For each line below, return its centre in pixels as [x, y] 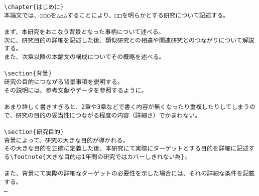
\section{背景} [28, 74]
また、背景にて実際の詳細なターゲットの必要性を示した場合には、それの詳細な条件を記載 [129, 174]
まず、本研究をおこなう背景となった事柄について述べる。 [84, 32]
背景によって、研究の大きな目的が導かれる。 [67, 140]
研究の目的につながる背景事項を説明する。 [64, 82]
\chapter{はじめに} [34, 7]
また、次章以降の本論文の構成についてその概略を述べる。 [85, 57]
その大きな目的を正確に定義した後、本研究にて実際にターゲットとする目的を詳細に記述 [126, 149]
